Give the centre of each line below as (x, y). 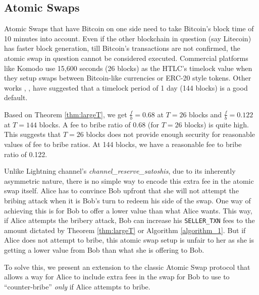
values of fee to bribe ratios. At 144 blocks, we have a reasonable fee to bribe (123, 144)
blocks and (205, 114)
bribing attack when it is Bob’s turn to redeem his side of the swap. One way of (127, 200)
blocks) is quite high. (217, 124)
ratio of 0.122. (26, 154)
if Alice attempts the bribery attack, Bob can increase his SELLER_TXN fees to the (129, 220)
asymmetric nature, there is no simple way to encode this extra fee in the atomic (129, 180)
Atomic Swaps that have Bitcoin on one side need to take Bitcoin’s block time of (129, 28)
